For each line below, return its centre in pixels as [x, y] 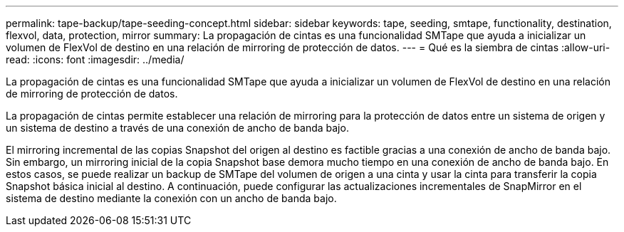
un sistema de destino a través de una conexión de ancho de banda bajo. [177, 128]
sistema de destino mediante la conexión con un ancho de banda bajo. [171, 198]
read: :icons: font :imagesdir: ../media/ [95, 59]
